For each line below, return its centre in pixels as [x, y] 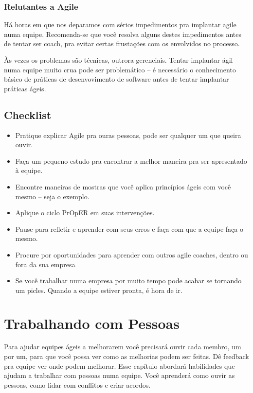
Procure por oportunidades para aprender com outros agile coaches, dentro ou [132, 254]
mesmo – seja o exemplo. [52, 196]
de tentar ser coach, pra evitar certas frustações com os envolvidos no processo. [122, 43]
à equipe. [29, 170]
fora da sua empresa [45, 264]
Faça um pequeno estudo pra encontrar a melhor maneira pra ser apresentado [131, 161]
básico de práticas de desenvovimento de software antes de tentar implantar [117, 79]
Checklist [28, 114]
